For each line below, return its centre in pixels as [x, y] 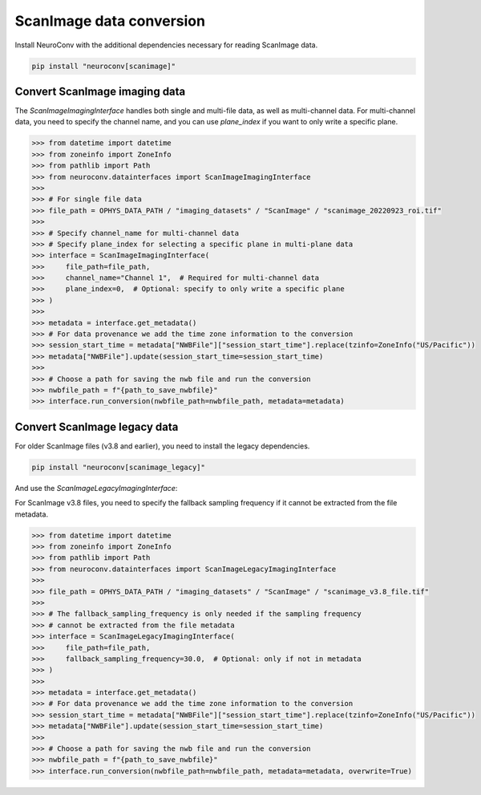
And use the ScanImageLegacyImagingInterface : [96, 488]
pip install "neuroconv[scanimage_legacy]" [119, 467]
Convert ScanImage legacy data [97, 426]
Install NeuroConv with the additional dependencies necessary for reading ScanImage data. [166, 45]
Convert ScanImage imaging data [100, 91]
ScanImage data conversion [110, 21]
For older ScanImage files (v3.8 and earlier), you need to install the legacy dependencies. [162, 446]
